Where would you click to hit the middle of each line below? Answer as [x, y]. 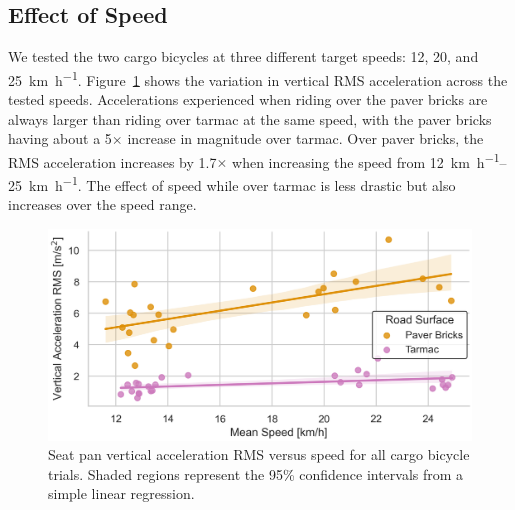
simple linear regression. [121, 493]
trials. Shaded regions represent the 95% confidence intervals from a [256, 473]
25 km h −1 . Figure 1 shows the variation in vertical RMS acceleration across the [258, 78]
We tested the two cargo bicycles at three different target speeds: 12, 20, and [243, 56]
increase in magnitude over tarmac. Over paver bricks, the [305, 138]
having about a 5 [60, 138]
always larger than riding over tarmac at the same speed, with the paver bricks [250, 118]
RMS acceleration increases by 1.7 [112, 161]
